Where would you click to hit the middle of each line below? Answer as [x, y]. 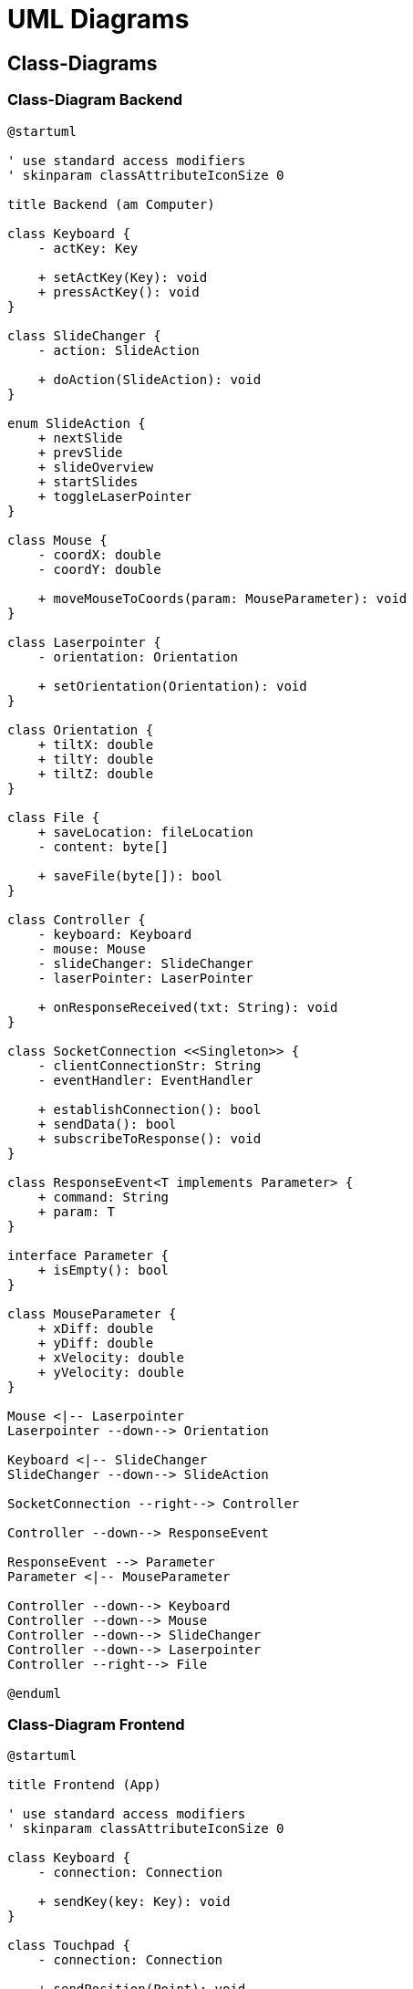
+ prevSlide [80, 452]
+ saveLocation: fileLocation [145, 832]
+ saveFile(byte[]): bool [130, 875]
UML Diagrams [98, 19]
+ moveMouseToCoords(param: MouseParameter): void [222, 598]
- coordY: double [99, 569]
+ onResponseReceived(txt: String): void [188, 1007]
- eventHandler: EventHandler [145, 1080]
